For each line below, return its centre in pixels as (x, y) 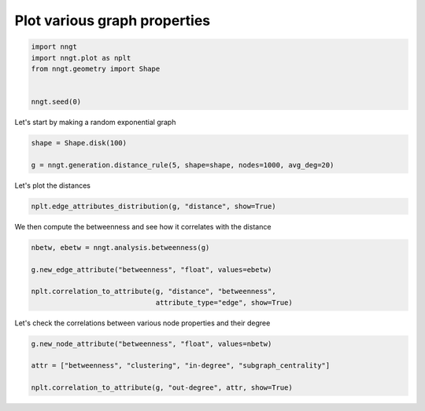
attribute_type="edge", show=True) (224, 302)
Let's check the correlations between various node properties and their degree (142, 323)
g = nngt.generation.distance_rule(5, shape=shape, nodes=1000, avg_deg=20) (183, 165)
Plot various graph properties (113, 20)
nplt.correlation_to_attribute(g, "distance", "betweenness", (153, 292)
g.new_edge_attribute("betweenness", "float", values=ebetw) (152, 270)
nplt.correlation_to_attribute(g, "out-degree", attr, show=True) (162, 388)
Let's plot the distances (52, 185)
